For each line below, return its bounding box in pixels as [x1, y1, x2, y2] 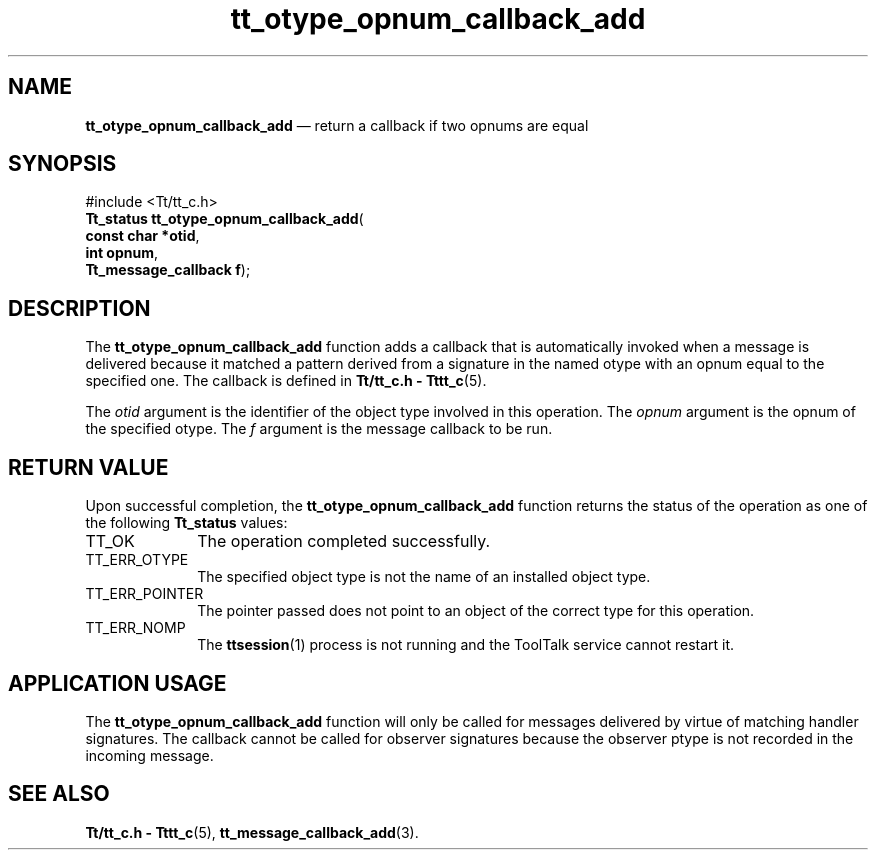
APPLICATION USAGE [8, 670, 227, 696]
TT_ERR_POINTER [85, 585, 204, 603]
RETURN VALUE [8, 454, 169, 480]
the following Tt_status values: [85, 514, 288, 532]
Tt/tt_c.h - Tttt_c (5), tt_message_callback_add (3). [85, 823, 419, 841]
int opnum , [85, 244, 159, 262]
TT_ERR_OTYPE [85, 551, 189, 569]
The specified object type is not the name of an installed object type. [197, 568, 651, 586]
